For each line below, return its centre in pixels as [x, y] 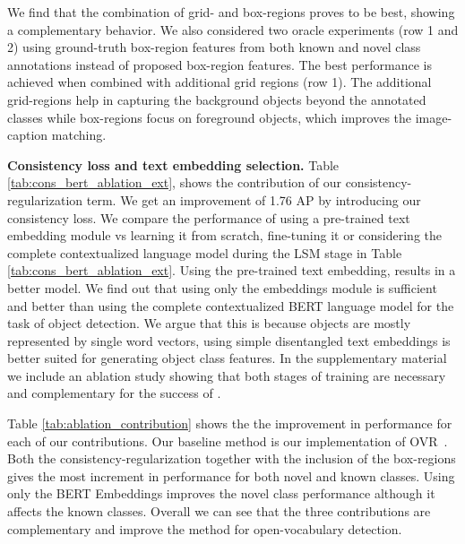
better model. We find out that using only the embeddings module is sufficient [222, 287]
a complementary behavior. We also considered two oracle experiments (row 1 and [233, 29]
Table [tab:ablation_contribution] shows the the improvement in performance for [230, 423]
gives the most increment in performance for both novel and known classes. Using [231, 475]
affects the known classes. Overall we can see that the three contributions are [219, 511]
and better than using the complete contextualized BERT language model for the [231, 305]
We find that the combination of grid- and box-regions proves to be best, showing [231, 12]
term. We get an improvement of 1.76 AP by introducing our [254, 199]
